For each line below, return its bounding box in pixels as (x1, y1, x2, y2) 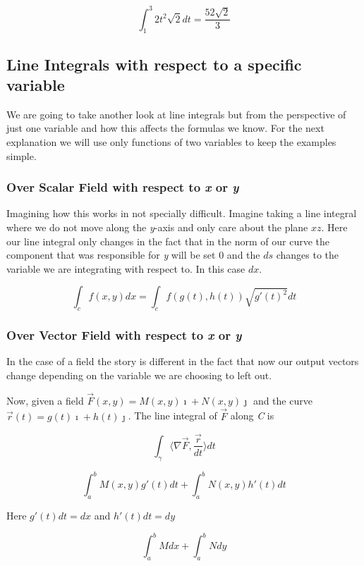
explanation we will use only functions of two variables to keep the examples (6, 135, 336, 149)
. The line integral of (128, 408, 217, 423)
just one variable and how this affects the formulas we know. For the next (6, 121, 324, 135)
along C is (230, 408, 274, 423)
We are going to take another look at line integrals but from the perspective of (6, 106, 346, 121)
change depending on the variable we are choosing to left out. (6, 368, 272, 383)
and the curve (253, 393, 313, 407)
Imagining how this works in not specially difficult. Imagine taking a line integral (6, 206, 357, 221)
